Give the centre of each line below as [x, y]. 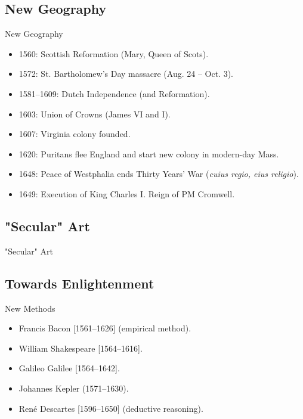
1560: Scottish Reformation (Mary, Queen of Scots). [114, 53]
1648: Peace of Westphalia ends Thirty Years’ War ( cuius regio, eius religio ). [159, 174]
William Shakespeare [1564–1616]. [81, 348]
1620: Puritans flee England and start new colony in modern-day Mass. [149, 153]
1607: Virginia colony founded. [75, 134]
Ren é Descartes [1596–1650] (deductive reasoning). [111, 408]
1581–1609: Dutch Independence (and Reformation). [114, 93]
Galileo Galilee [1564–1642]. [69, 368]
